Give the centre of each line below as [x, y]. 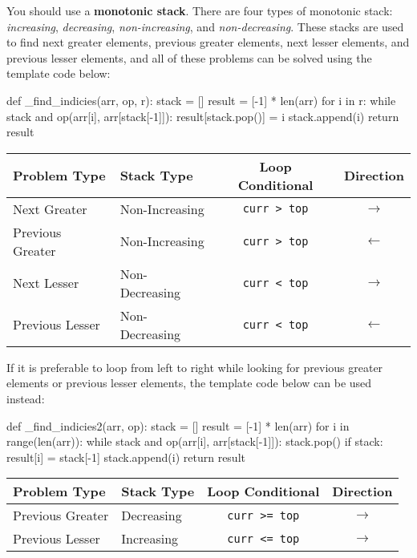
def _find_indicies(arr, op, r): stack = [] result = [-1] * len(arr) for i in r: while [201, 100]
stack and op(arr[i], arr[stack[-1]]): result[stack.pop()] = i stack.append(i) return [203, 116]
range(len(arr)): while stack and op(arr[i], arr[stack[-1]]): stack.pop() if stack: [195, 441]
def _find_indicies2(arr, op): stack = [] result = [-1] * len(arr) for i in [178, 425]
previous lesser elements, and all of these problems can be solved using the [189, 57]
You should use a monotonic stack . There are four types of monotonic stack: [200, 10]
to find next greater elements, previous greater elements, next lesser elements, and [208, 42]
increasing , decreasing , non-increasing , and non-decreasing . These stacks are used [205, 26]
